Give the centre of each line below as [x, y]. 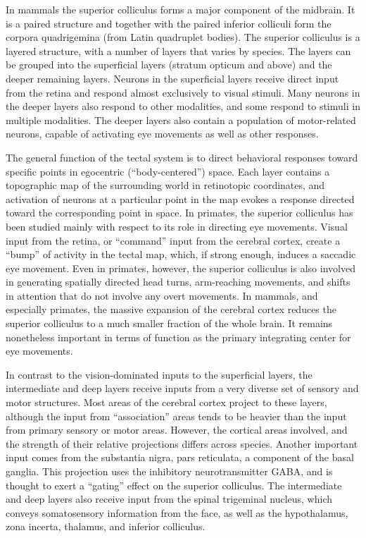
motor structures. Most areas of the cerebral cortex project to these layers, [166, 402]
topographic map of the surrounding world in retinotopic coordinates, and [165, 185]
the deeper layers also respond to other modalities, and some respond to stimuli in [183, 106]
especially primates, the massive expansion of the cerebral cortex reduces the [171, 309]
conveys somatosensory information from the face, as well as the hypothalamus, [177, 512]
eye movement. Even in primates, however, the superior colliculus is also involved [181, 268]
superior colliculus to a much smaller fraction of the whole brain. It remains [169, 323]
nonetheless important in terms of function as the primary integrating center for [178, 337]
